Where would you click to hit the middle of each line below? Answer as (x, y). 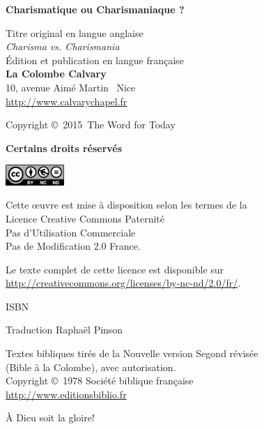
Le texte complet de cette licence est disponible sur (115, 269)
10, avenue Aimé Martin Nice (71, 87)
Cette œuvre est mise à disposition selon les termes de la (126, 205)
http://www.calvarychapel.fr (67, 101)
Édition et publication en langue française (95, 60)
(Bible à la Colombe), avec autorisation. (91, 367)
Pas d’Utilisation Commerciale (71, 232)
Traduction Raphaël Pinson (64, 330)
